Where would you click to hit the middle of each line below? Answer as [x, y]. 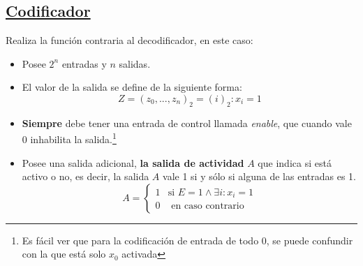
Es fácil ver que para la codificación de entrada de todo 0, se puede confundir [187, 240]
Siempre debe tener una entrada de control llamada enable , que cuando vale [187, 123]
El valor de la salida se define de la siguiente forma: [132, 87]
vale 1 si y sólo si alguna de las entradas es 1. [259, 176]
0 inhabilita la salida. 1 [69, 138]
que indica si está [295, 162]
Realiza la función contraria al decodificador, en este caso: [129, 40]
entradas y [84, 63]
